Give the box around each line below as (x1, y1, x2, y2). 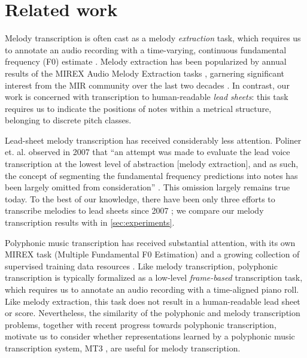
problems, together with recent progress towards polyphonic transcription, (5, 318, 276, 330)
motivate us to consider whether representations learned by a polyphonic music (5, 330, 295, 342)
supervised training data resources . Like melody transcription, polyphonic (5, 259, 278, 272)
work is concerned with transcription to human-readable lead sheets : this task (5, 90, 288, 103)
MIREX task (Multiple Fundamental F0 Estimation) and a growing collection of (5, 248, 300, 260)
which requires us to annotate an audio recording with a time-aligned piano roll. (5, 283, 299, 295)
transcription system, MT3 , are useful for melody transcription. (5, 341, 241, 354)
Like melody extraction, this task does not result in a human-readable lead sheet (5, 295, 300, 307)
